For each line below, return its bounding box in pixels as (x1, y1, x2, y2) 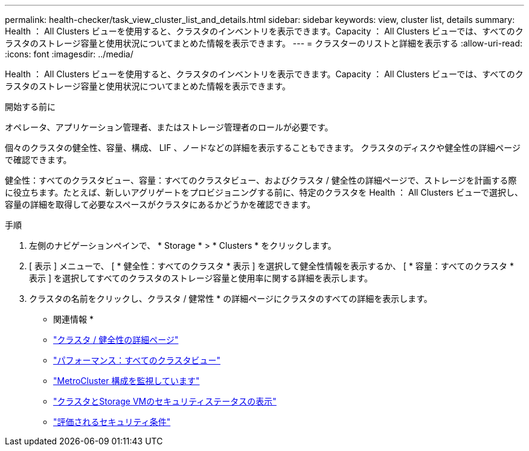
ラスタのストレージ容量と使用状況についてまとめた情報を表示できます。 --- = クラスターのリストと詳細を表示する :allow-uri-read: (5, 38, 523, 48)
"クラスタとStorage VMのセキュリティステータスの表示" (53, 396, 277, 406)
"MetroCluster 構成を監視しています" (53, 376, 200, 386)
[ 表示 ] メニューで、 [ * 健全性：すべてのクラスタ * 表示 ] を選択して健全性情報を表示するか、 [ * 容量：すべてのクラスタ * (29, 261, 514, 271)
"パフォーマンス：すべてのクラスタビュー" (53, 355, 220, 365)
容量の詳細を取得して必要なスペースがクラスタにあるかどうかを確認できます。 (5, 199, 316, 210)
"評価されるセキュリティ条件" (53, 417, 171, 427)
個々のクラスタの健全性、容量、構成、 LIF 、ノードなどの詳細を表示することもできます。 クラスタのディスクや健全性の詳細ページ (5, 142, 521, 153)
